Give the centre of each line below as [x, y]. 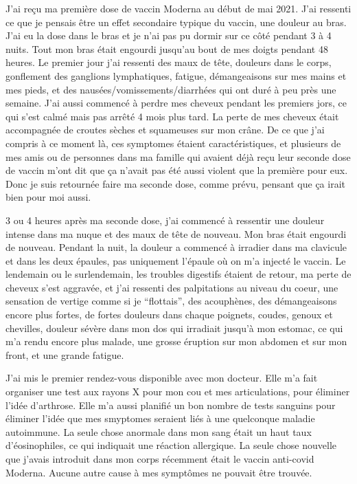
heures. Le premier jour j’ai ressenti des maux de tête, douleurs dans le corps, [169, 62]
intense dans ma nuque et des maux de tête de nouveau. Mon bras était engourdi [176, 233]
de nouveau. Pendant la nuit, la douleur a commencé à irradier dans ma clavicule [176, 247]
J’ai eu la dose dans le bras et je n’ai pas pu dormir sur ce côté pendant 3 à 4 [169, 35]
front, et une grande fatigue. [65, 354]
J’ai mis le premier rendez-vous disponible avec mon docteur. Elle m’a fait [162, 378]
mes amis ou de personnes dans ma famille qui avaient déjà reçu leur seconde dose [178, 156]
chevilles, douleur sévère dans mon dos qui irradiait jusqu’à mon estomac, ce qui [174, 328]
